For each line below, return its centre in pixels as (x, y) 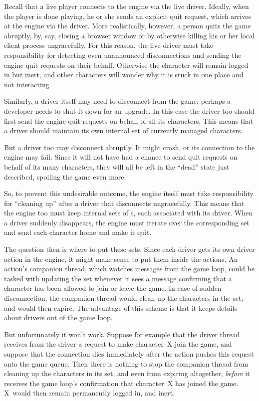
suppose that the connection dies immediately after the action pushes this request (129, 354)
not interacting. (28, 84)
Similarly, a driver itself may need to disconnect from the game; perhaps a (118, 101)
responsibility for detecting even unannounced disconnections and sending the (123, 55)
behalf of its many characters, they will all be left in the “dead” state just (117, 166)
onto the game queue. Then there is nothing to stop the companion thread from (126, 363)
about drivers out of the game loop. (58, 317)
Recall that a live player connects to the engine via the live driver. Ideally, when (127, 6)
